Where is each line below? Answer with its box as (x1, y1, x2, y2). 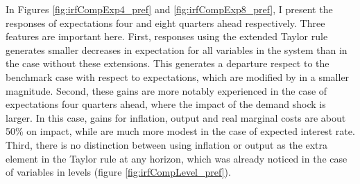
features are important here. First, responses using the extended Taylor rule (6, 29, 328, 44)
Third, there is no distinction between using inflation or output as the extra (6, 137, 328, 151)
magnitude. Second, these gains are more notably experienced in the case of (6, 83, 327, 98)
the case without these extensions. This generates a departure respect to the (6, 56, 329, 71)
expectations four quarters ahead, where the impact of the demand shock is (6, 97, 326, 111)
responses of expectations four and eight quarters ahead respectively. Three (6, 15, 325, 30)
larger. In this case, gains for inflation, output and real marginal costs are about (6, 110, 346, 125)
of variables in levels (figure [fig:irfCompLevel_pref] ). (6, 165, 231, 179)
